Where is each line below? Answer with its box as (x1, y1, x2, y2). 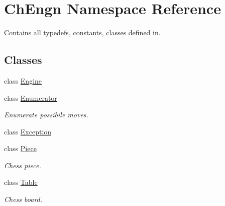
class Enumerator (4, 92, 57, 103)
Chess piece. (4, 160, 41, 170)
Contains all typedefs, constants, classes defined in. (4, 27, 161, 38)
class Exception (4, 126, 52, 136)
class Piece (4, 143, 37, 154)
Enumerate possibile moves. (4, 109, 88, 120)
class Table (4, 177, 38, 187)
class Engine (4, 75, 42, 86)
